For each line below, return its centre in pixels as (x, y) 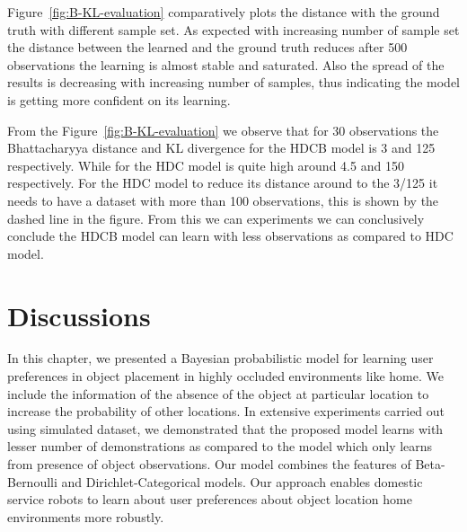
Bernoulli (32, 481)
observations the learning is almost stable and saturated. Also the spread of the (226, 64)
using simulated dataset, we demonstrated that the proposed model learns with (225, 428)
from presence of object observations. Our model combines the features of (209, 464)
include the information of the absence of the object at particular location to (218, 393)
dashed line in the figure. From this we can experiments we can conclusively (216, 218)
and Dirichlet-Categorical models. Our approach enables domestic (242, 481)
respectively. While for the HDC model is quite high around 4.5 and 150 (206, 165)
